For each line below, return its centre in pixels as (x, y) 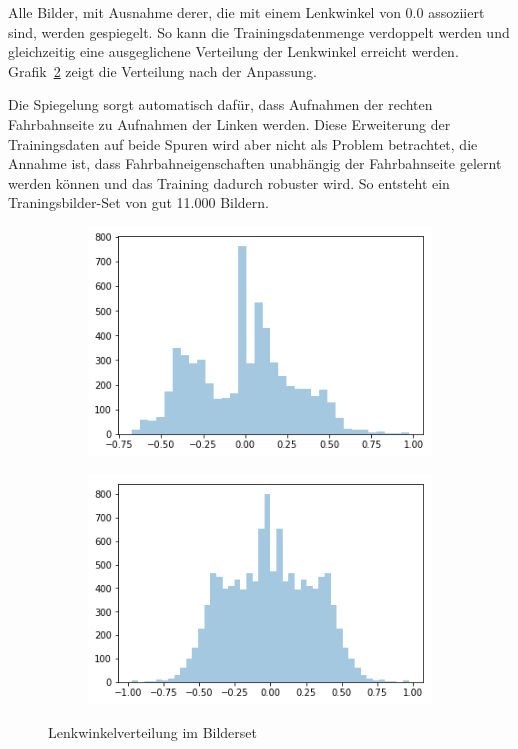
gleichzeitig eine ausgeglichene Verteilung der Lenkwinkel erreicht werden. (233, 51)
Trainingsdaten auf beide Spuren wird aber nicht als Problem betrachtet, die (243, 143)
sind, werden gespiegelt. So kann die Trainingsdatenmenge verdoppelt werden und (259, 31)
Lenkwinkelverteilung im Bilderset (152, 731)
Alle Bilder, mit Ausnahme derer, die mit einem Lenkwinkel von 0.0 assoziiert (246, 12)
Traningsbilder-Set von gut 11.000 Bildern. (138, 202)
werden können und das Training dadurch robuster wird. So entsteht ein (229, 182)
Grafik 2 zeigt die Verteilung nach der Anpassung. (162, 70)
